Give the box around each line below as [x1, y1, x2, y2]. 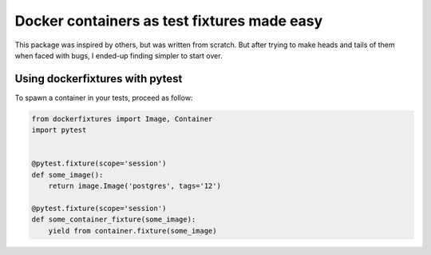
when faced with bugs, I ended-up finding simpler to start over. [14, 50, 223, 60]
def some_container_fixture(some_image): [31, 215, 196, 224]
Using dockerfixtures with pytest [14, 72, 183, 86]
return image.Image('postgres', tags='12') [48, 181, 221, 191]
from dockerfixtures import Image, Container [31, 114, 213, 123]
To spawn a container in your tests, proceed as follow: [14, 93, 193, 102]
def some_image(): [31, 170, 104, 179]
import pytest [31, 126, 87, 135]
